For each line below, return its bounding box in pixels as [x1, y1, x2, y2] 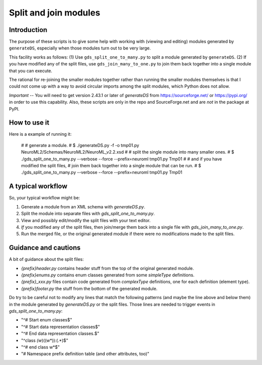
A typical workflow [9, 182, 67, 190]
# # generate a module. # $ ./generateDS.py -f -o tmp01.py [21, 142, 139, 148]
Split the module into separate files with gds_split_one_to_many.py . [21, 211, 155, 217]
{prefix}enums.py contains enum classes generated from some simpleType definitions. [21, 272, 195, 278]
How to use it [9, 119, 49, 127]
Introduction [9, 26, 48, 34]
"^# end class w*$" [21, 344, 60, 350]
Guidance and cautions [9, 244, 81, 252]
